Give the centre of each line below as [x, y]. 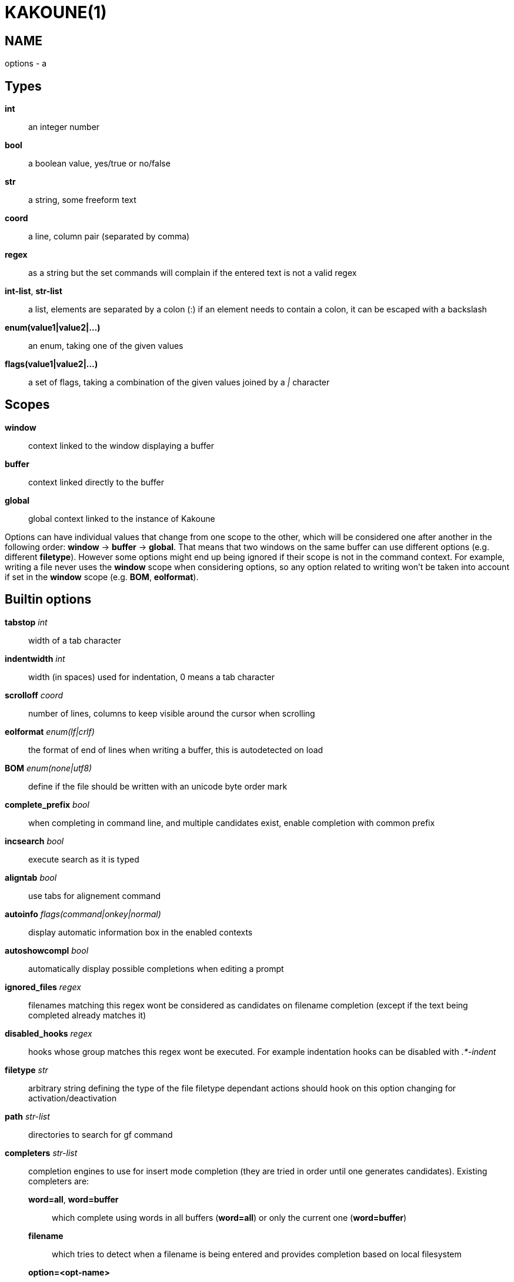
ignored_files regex [43, 987]
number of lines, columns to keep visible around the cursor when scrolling [172, 713]
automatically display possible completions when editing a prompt [156, 968]
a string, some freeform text [82, 200]
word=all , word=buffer [74, 1199]
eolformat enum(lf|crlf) [50, 731]
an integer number [64, 127]
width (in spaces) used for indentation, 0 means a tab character [151, 677]
